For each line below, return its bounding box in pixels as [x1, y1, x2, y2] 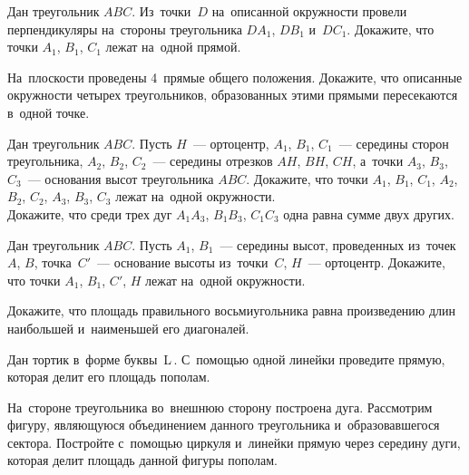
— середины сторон [338, 133, 449, 152]
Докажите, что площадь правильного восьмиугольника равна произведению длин [7, 301, 456, 320]
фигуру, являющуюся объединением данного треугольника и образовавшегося [7, 415, 440, 434]
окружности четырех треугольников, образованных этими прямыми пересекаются [7, 85, 458, 104]
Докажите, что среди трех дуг [7, 204, 172, 223]
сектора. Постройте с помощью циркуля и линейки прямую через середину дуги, [7, 432, 461, 451]
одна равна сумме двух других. [283, 204, 455, 223]
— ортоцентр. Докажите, [308, 253, 445, 272]
